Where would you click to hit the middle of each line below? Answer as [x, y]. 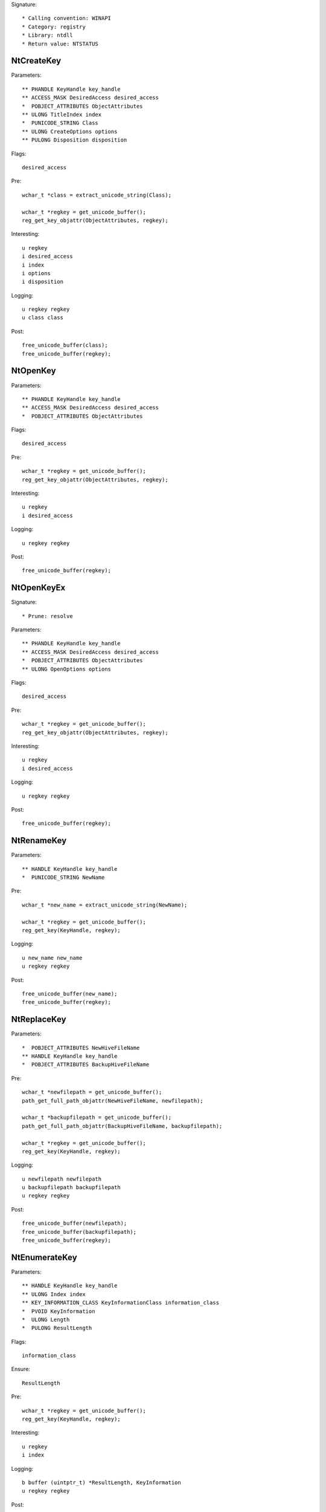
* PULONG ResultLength [57, 1328]
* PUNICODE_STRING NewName [63, 878]
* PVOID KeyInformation [59, 1311]
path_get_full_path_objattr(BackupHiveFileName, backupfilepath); [122, 1126]
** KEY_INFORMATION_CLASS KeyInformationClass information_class [121, 1303]
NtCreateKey [36, 61]
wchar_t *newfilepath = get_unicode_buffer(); [92, 1092]
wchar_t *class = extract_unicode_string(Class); [97, 195]
